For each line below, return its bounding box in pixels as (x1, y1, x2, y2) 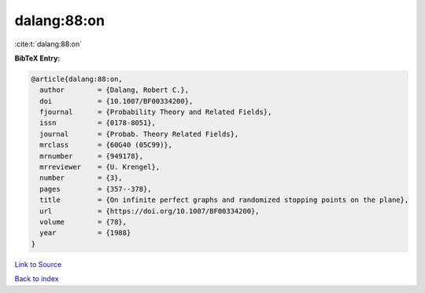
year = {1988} (39, 229, 131, 237)
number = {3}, (39, 174, 124, 182)
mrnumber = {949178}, (39, 152, 144, 160)
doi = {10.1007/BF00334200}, (39, 97, 194, 105)
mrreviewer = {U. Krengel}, (39, 163, 161, 172)
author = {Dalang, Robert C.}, (39, 86, 189, 94)
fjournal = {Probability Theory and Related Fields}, (39, 108, 272, 117)
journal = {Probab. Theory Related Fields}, (39, 130, 239, 138)
